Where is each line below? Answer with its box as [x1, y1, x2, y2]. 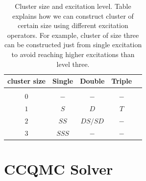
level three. [56, 59, 90, 69]
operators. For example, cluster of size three [7, 30, 139, 40]
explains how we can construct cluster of [12, 10, 134, 21]
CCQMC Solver [4, 159, 113, 179]
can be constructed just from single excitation [4, 39, 142, 50]
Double [80, 76, 105, 86]
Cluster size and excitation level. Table [15, 1, 131, 11]
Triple [111, 76, 132, 86]
